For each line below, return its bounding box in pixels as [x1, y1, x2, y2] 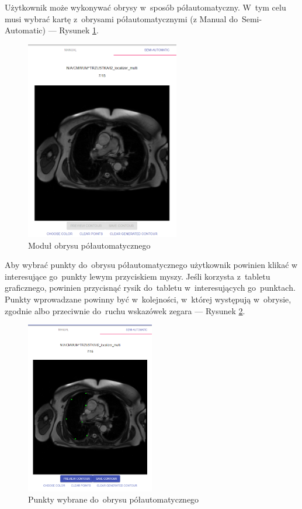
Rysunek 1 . [59, 24, 99, 36]
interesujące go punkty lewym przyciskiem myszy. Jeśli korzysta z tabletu [5, 270, 270, 282]
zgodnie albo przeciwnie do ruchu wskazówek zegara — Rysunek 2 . [5, 304, 245, 317]
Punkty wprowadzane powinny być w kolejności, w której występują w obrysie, [5, 293, 291, 305]
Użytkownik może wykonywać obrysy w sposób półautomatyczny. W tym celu [5, 1, 286, 13]
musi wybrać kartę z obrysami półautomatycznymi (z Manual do [5, 12, 238, 25]
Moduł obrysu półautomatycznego [28, 239, 151, 251]
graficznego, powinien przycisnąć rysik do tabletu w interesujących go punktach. [5, 281, 296, 294]
